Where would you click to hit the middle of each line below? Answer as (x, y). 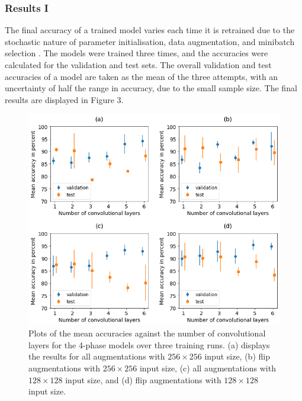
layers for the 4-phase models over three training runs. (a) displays (149, 344)
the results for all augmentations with (97, 356)
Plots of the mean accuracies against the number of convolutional (147, 333)
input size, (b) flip (237, 356)
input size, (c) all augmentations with (208, 368)
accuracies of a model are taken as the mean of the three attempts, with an (142, 76)
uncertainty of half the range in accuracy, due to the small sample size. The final (151, 88)
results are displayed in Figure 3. (64, 99)
